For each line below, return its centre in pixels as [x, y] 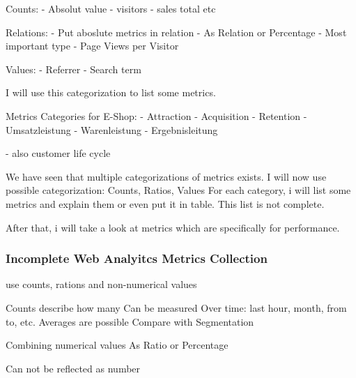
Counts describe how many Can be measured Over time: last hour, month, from [176, 307]
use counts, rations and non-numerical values [101, 284]
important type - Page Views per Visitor [92, 46]
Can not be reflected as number [73, 368]
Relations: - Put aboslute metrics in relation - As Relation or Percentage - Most [176, 32]
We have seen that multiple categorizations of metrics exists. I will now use [166, 176]
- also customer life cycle [58, 153]
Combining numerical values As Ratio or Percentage [117, 345]
